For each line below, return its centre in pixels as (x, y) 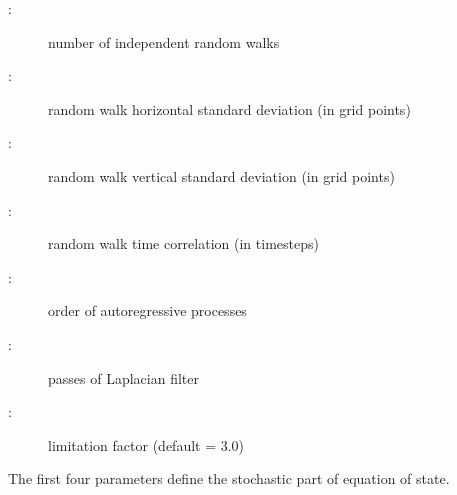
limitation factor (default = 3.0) (146, 444)
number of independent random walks (164, 41)
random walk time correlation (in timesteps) (183, 243)
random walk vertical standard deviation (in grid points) (221, 175)
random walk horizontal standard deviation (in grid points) (229, 108)
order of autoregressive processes (147, 310)
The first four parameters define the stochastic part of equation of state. (229, 478)
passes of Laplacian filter (123, 377)
